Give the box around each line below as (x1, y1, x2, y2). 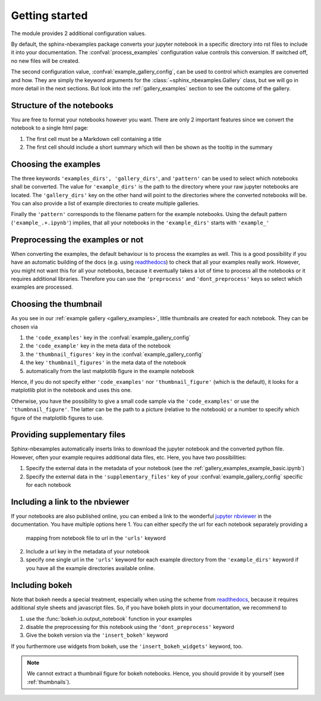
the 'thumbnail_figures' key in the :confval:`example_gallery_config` (26, 350, 203, 358)
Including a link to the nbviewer (11, 497, 130, 507)
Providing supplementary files (11, 430, 126, 440)
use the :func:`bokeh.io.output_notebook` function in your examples (26, 615, 193, 622)
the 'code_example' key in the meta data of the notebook (26, 342, 171, 349)
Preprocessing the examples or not (11, 234, 144, 245)
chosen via (11, 323, 38, 330)
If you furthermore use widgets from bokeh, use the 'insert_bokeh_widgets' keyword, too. (11, 643, 243, 650)
